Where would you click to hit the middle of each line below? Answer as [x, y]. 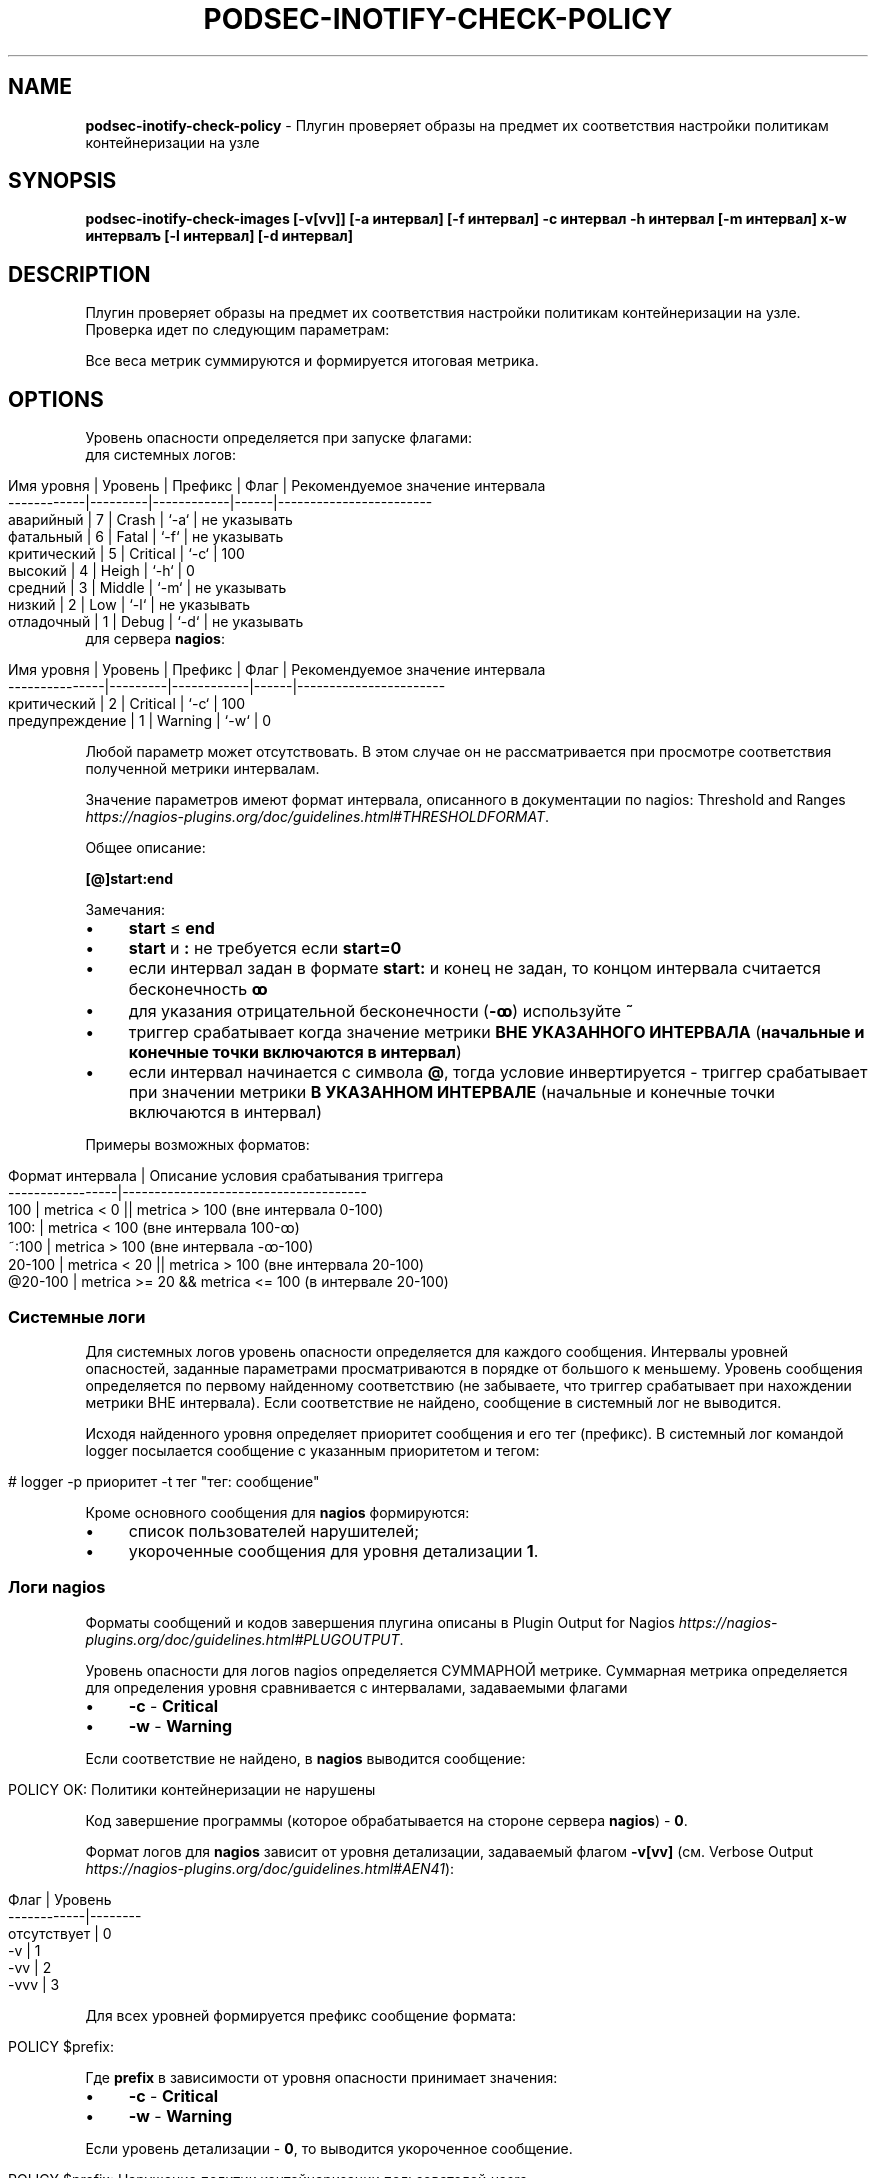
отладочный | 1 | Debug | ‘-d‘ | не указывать [156, 622]
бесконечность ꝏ [198, 989]
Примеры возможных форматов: [197, 1145]
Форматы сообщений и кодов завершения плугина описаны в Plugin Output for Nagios [380, 1622]
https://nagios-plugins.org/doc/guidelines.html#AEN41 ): [270, 1868]
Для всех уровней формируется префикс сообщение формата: [301, 2015]
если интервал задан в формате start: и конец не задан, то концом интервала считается [474, 968]
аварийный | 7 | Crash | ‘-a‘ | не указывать [150, 520]
